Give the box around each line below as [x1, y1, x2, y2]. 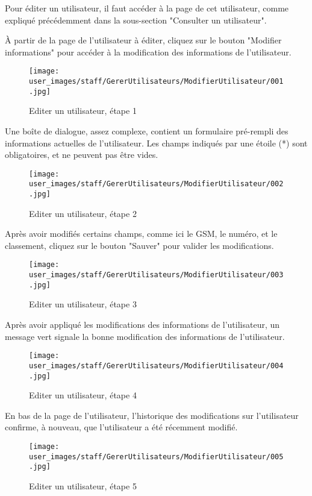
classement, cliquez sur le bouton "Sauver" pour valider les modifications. [5, 239, 274, 251]
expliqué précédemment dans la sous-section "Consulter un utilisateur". [5, 13, 267, 26]
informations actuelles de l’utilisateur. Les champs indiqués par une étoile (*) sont [5, 136, 308, 149]
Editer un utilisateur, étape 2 [29, 207, 137, 219]
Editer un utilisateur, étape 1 [29, 104, 137, 117]
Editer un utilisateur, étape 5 [29, 479, 137, 492]
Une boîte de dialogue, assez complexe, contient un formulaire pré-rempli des [5, 124, 289, 137]
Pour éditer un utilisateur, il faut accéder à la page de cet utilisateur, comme [5, 2, 289, 14]
